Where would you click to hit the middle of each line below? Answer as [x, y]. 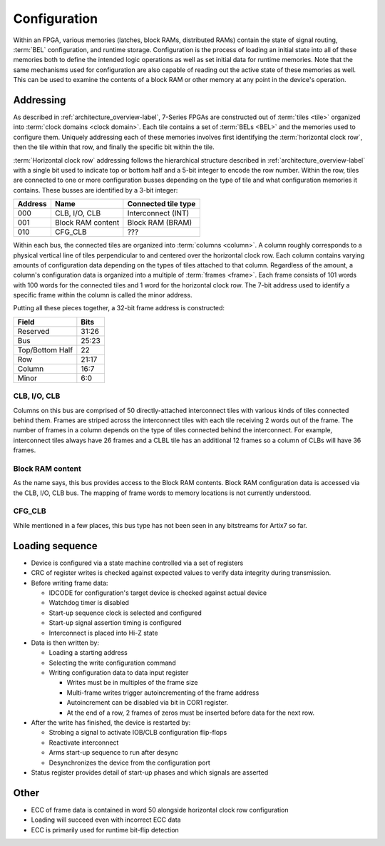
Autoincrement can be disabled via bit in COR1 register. [147, 703]
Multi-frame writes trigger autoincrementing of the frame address [163, 693]
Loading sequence [55, 546]
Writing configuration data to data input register [119, 673]
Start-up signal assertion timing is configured [115, 623]
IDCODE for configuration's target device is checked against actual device [158, 593]
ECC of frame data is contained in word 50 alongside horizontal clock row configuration [160, 810]
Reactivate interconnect [84, 743]
